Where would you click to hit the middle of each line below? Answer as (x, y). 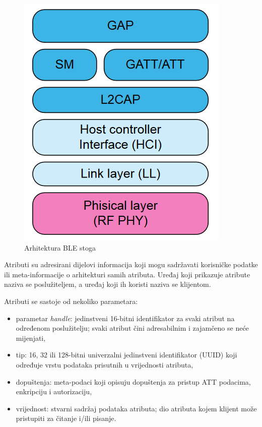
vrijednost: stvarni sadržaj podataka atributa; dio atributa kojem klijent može (136, 408)
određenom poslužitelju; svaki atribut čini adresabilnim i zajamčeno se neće (132, 328)
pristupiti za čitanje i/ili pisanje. (66, 418)
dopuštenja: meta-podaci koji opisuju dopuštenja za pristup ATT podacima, (133, 381)
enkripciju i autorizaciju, (54, 391)
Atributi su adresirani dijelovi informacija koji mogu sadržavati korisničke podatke (131, 264)
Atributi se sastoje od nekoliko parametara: (71, 301)
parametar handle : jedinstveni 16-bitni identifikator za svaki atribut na (125, 318)
